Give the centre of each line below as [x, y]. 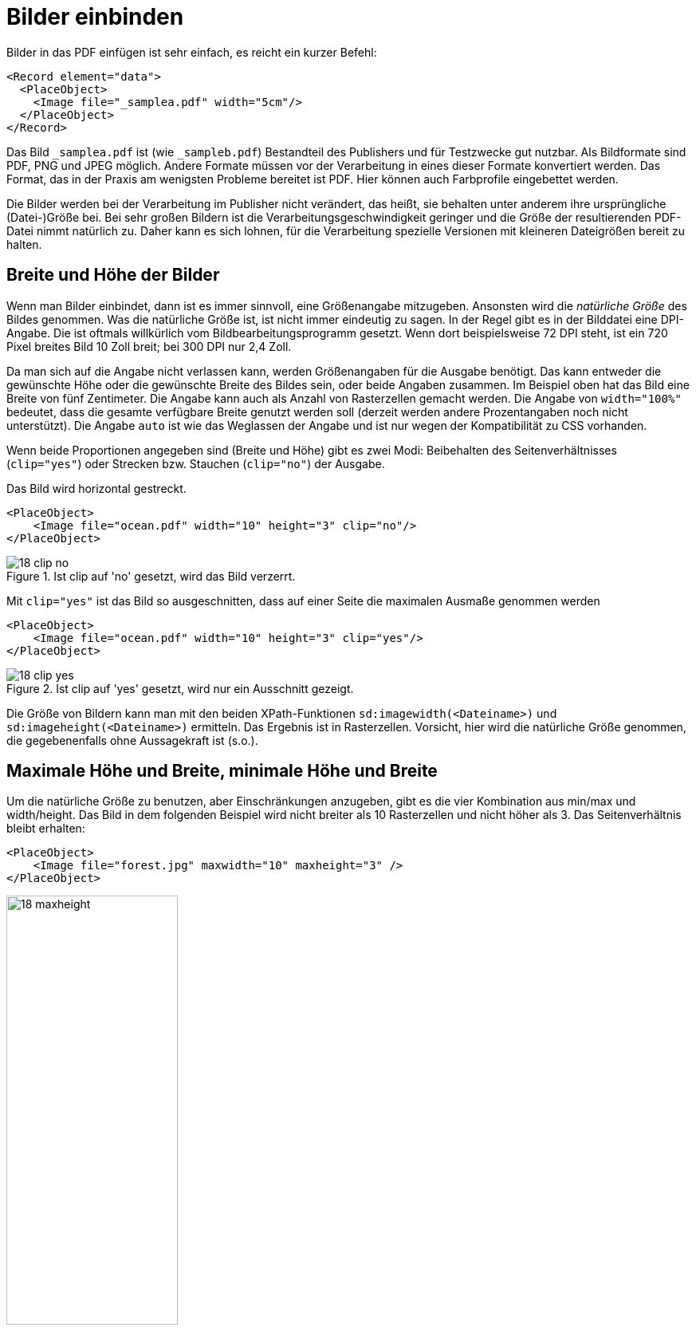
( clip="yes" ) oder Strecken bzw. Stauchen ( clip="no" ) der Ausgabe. [196, 463]
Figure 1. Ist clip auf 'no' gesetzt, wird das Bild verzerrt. [151, 576]
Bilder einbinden [95, 17]
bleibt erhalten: [46, 829]
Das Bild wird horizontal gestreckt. [96, 488]
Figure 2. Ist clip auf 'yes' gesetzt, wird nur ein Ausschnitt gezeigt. [180, 688]
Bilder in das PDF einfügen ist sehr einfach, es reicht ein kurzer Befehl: [192, 52]
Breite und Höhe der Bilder [113, 275]
